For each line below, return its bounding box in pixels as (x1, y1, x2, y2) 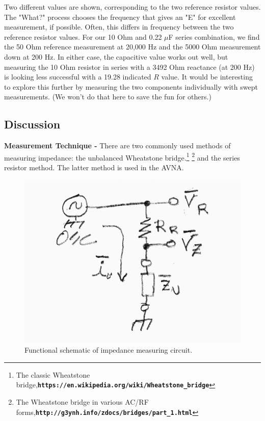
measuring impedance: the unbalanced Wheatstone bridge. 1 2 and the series (4, 150, 240, 163)
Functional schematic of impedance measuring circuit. (24, 345, 193, 355)
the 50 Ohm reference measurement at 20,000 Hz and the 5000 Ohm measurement (4, 41, 261, 52)
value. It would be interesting (161, 71, 253, 82)
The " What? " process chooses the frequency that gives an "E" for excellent (4, 11, 236, 22)
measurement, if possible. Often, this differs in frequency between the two (4, 21, 234, 32)
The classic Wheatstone (16, 369, 90, 380)
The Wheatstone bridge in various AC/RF (16, 397, 149, 407)
